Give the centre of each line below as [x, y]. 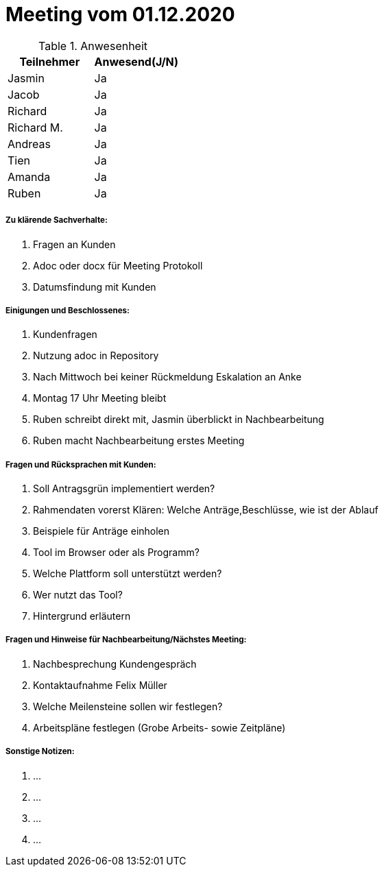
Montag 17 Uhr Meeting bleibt [100, 398]
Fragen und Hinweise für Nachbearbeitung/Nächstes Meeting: [126, 640]
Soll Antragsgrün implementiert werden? [124, 489]
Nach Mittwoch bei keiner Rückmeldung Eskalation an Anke [167, 377]
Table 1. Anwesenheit [93, 46]
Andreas [29, 144]
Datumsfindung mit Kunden [95, 287]
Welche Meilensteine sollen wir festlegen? [128, 706]
